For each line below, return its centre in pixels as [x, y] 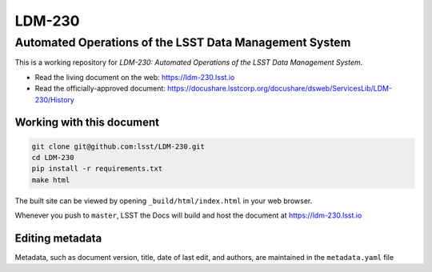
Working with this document [87, 123]
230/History [55, 99]
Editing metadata [58, 238]
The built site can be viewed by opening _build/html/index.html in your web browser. [164, 201]
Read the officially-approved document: [100, 89]
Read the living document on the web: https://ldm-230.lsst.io [135, 77]
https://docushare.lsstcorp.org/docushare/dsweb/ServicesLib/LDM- [279, 89]
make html [51, 180]
